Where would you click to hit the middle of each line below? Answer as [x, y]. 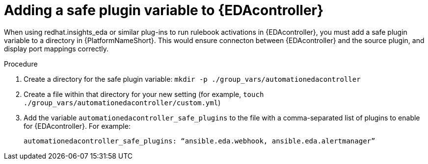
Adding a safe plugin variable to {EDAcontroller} [164, 10]
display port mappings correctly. [56, 48]
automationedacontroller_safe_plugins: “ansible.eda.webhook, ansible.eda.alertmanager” [200, 141]
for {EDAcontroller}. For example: [77, 126]
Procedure [21, 64]
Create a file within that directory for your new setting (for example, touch [144, 94]
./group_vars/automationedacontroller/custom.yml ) [122, 102]
